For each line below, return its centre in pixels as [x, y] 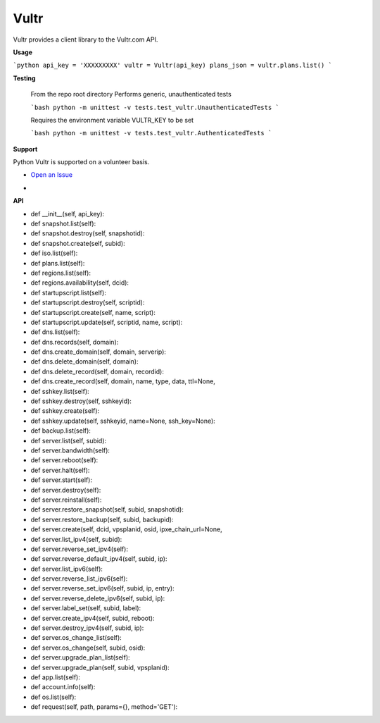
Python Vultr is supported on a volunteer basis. [81, 162]
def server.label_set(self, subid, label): [86, 608]
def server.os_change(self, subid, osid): [88, 648]
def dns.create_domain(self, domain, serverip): [99, 352]
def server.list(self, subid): [69, 440]
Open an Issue [52, 175]
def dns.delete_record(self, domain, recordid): [97, 371]
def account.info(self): [63, 687]
